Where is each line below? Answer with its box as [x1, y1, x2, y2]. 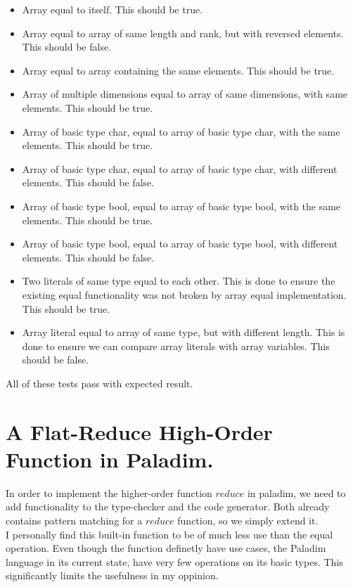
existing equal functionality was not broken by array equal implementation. [22, 287, 347, 302]
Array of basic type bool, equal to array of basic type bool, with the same [22, 198, 341, 213]
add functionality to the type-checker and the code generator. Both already [6, 499, 330, 514]
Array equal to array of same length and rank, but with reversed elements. [22, 25, 344, 40]
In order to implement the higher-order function [6, 485, 212, 500]
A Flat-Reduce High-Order [6, 417, 273, 446]
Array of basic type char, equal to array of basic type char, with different [22, 161, 338, 176]
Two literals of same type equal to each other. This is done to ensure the [22, 273, 335, 288]
